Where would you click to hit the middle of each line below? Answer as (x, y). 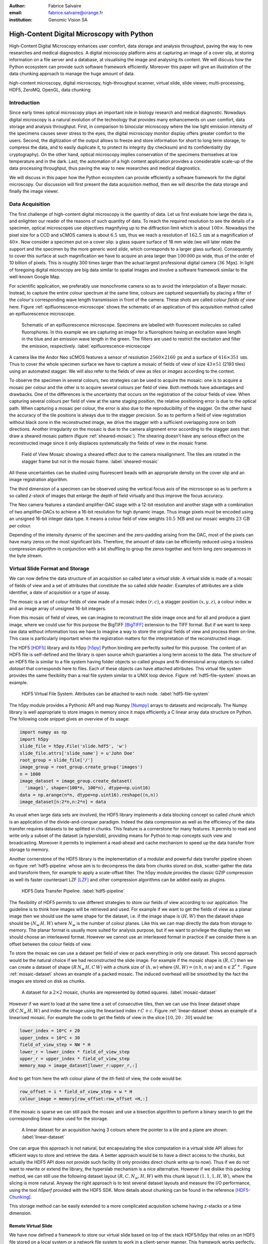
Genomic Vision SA (68, 19)
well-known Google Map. (35, 277)
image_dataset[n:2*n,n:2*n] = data (63, 802)
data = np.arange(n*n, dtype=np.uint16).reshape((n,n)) (89, 795)
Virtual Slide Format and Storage (49, 568)
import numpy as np (43, 732)
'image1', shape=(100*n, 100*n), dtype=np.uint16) (88, 788)
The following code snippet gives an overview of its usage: (69, 719)
